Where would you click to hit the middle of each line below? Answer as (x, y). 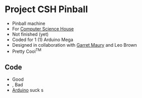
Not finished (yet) (30, 34)
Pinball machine (29, 23)
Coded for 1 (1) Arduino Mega (43, 40)
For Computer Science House (43, 28)
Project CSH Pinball (46, 9)
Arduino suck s (28, 90)
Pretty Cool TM (27, 51)
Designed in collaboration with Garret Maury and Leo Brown (75, 45)
